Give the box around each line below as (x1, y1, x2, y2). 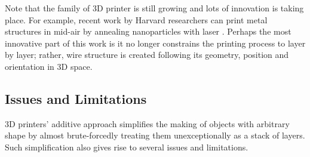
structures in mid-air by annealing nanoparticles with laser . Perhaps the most (5, 25, 291, 38)
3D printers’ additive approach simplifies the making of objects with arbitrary (5, 117, 290, 130)
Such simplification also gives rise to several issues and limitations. (5, 140, 248, 153)
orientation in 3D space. (5, 60, 93, 72)
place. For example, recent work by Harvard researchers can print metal (5, 13, 268, 26)
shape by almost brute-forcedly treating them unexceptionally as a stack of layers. (5, 129, 305, 141)
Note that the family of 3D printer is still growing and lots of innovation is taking (5, 2, 304, 14)
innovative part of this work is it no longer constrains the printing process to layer (5, 36, 306, 49)
